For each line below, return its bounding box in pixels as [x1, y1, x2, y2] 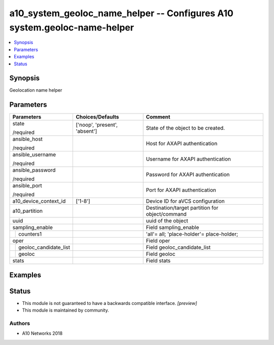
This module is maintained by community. [22, 307, 109, 314]
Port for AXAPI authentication [146, 186, 217, 194]
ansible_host [12, 136, 43, 143]
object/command [146, 211, 187, 218]
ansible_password [12, 167, 56, 174]
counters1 [18, 231, 42, 238]
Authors [9, 320, 30, 327]
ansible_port [12, 182, 43, 189]
